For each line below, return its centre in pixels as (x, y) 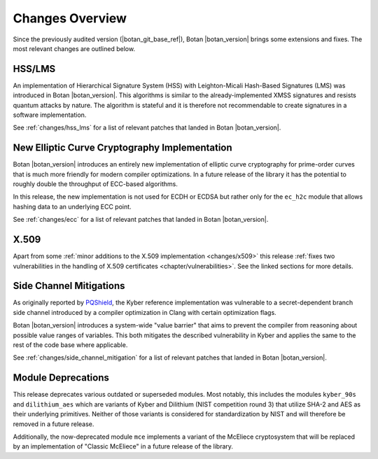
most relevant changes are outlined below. (74, 48)
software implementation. (50, 115)
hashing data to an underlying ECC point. (72, 206)
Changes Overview (70, 18)
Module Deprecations (61, 378)
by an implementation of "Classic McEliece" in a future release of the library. (123, 446)
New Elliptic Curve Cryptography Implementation (122, 148)
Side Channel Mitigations (69, 286)
